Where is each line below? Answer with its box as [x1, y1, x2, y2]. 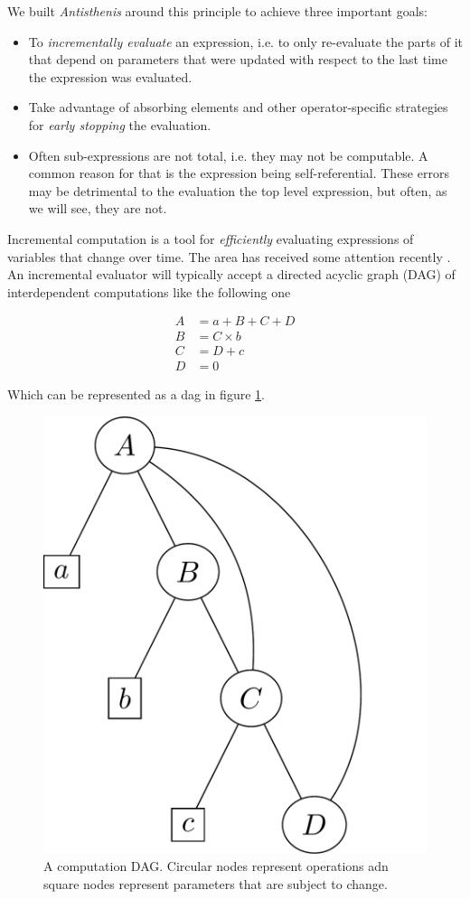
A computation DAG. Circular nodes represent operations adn [43, 857, 389, 876]
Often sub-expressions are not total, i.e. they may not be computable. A [28, 145, 428, 164]
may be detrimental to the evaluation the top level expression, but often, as [28, 181, 447, 200]
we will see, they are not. [28, 199, 167, 218]
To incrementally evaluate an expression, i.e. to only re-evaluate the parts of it [28, 32, 463, 51]
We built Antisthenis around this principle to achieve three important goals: [7, 2, 428, 20]
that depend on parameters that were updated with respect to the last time [28, 50, 447, 69]
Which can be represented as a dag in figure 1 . [7, 385, 265, 404]
